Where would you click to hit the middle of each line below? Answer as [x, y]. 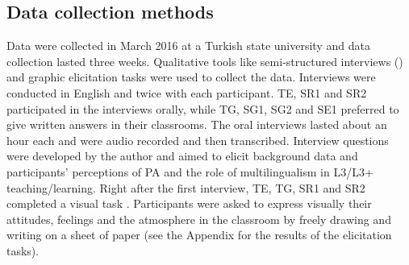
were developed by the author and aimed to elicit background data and [182, 156]
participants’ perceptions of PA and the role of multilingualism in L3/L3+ [190, 171]
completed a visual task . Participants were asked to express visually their [189, 203]
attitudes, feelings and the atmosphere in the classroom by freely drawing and [199, 219]
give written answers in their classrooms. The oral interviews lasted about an [197, 124]
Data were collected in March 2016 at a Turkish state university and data [188, 46]
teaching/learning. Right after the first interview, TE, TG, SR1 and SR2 [186, 187]
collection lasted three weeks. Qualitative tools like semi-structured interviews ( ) [205, 61]
